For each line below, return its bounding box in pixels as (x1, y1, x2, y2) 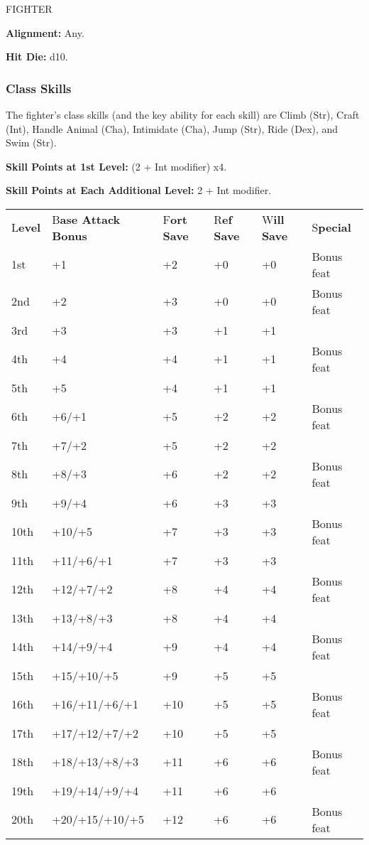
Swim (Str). (6, 135, 57, 150)
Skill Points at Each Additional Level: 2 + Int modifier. (6, 183, 272, 198)
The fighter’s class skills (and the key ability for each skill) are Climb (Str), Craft (6, 107, 360, 122)
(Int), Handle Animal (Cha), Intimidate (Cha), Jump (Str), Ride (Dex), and (6, 121, 338, 136)
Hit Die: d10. (6, 49, 68, 64)
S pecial (312, 219, 351, 236)
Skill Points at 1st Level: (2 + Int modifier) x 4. (6, 158, 227, 173)
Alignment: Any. (6, 25, 84, 40)
